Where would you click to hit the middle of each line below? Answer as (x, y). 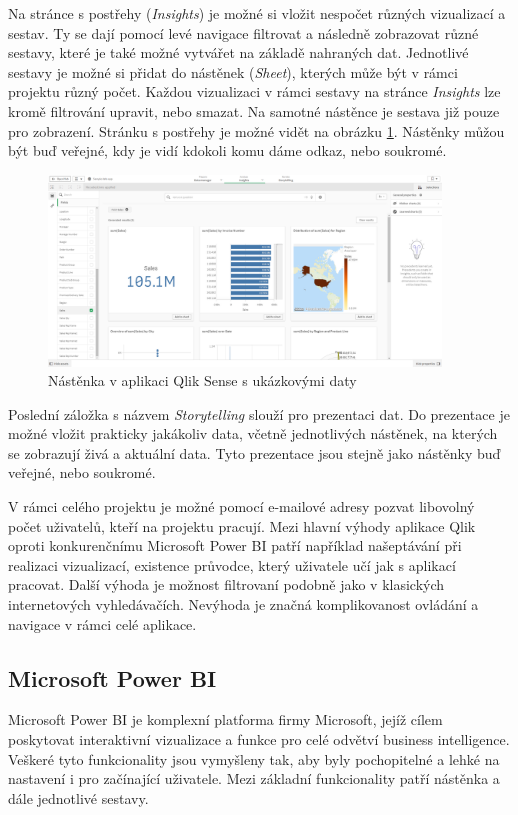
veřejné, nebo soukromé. (82, 472)
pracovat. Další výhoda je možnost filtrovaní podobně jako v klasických (226, 584)
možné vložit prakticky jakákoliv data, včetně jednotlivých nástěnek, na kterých (253, 433)
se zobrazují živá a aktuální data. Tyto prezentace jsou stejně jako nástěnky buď (254, 452)
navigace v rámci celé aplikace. (102, 623)
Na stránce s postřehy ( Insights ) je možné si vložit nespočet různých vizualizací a (257, 13)
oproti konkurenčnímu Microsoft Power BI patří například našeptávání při (235, 545)
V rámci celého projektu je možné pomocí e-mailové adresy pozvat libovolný (241, 506)
